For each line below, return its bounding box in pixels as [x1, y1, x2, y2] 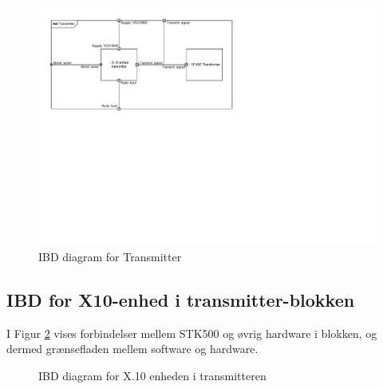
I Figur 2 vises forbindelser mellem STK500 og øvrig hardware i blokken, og [6, 324, 377, 341]
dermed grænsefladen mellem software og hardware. [6, 340, 259, 357]
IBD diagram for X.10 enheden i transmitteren [38, 367, 267, 383]
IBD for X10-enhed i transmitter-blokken [6, 287, 355, 312]
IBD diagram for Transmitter [38, 248, 182, 264]
